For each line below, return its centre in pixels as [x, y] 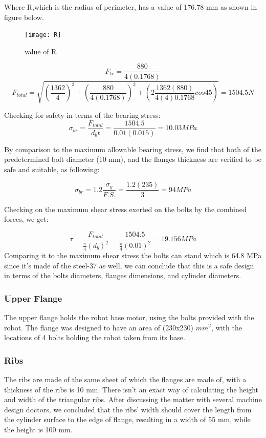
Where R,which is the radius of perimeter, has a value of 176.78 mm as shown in [131, 7]
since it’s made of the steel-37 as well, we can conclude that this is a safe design [129, 265]
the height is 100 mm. [38, 429]
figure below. [24, 17]
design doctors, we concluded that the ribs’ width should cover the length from [128, 409]
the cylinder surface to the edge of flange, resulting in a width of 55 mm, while [127, 419]
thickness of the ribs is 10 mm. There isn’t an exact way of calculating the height [131, 389]
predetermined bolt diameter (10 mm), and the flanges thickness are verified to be [133, 159]
